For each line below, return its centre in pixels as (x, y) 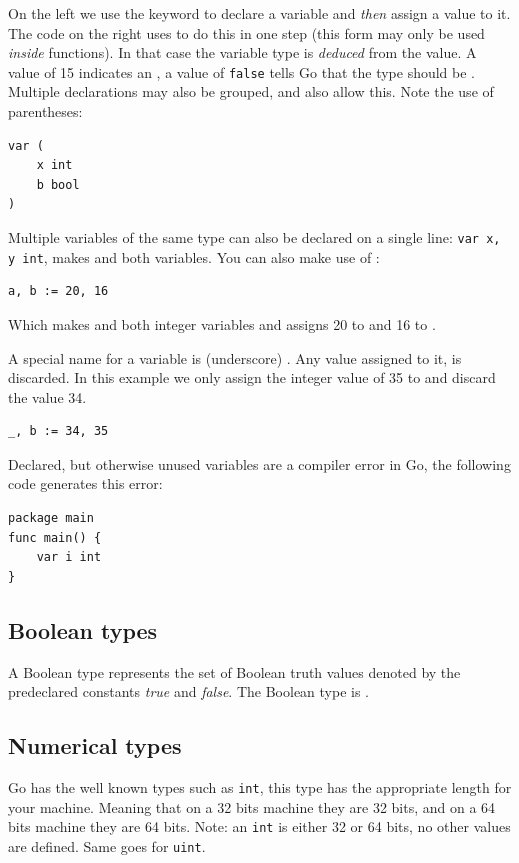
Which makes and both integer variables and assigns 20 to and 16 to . (222, 323)
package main (51, 518)
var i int (69, 557)
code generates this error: (85, 483)
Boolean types (83, 629)
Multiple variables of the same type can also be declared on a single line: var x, (254, 237)
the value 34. (47, 396)
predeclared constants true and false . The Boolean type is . (189, 691)
